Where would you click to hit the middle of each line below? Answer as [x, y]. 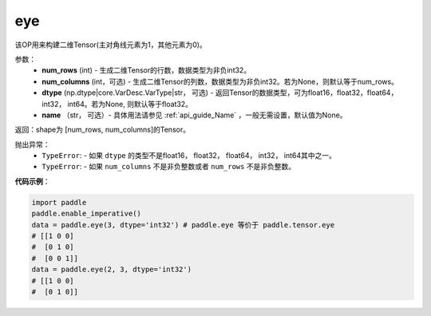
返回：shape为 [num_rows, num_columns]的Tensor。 [103, 130]
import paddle [59, 202]
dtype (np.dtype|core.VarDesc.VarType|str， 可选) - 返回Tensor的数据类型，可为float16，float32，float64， [220, 93]
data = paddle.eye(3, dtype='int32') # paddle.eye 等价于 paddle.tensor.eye [183, 225]
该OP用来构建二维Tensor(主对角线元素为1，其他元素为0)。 [111, 45]
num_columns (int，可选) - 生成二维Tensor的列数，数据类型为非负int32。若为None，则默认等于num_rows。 [220, 81]
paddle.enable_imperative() [86, 214]
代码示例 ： [32, 181]
